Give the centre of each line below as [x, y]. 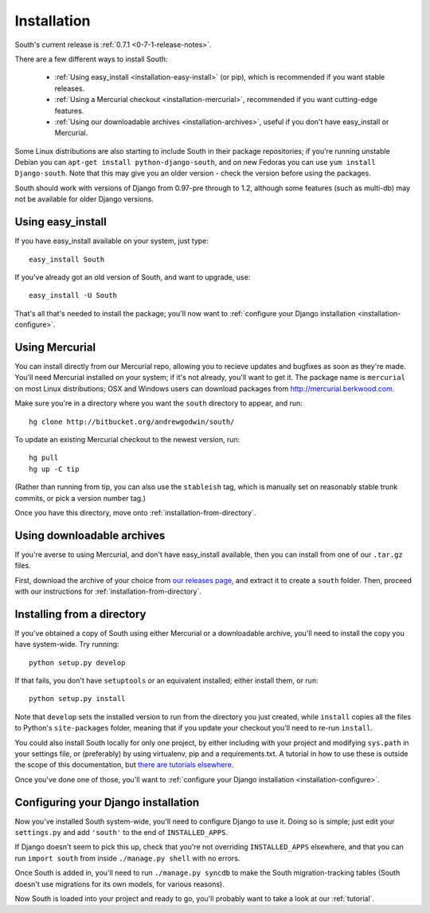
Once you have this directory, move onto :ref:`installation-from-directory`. [135, 512]
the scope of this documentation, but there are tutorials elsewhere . [124, 765]
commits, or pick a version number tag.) [80, 498]
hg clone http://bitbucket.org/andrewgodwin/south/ [132, 421]
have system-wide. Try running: [67, 645]
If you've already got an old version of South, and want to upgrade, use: [133, 277]
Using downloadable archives [90, 535]
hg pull [44, 458]
